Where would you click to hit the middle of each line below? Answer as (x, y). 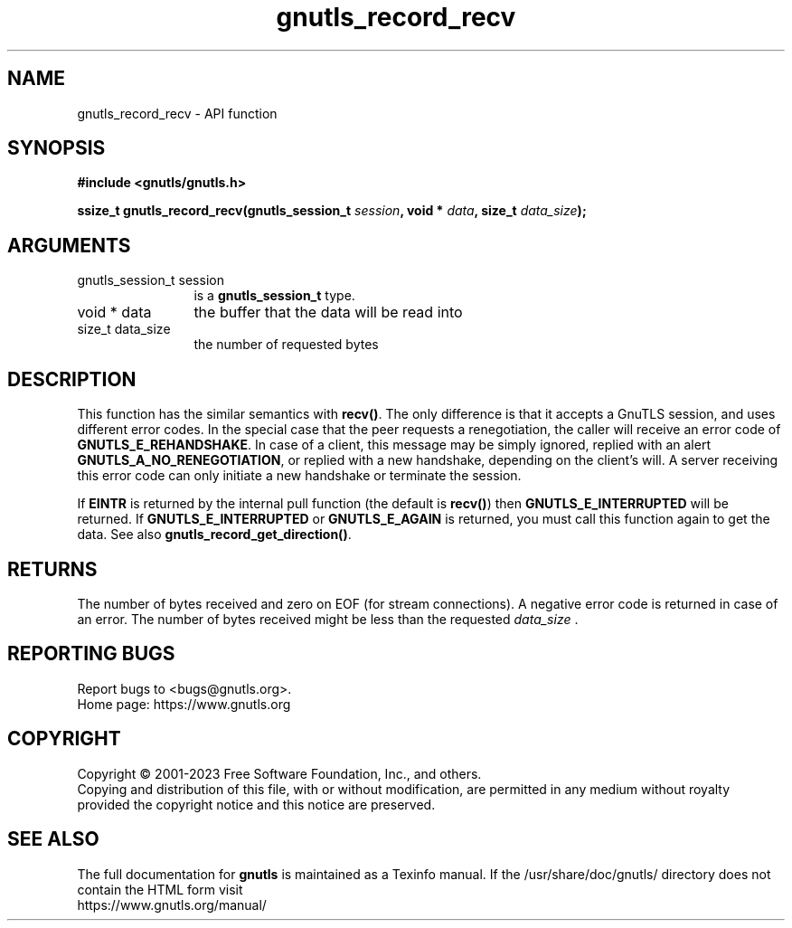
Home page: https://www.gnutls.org (184, 704)
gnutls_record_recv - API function (177, 113)
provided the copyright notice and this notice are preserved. (256, 804)
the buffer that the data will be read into (328, 312)
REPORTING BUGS (91, 654)
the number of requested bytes (286, 345)
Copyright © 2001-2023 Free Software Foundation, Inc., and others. (279, 773)
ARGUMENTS (69, 245)
